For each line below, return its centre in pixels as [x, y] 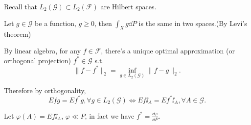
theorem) [18, 34]
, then [103, 23]
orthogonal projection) [38, 60]
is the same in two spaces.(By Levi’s [193, 23]
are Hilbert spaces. [128, 6]
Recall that [21, 6]
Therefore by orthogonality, [45, 90]
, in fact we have [110, 115]
